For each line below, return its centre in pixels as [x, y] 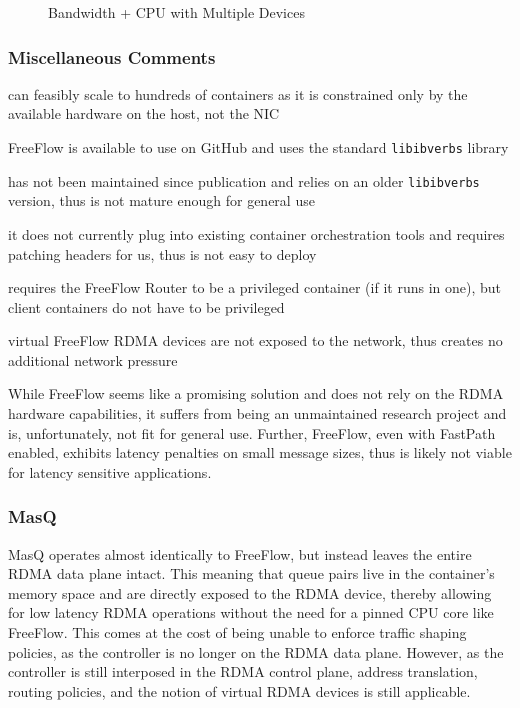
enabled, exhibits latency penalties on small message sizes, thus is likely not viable [260, 452]
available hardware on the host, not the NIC [144, 113]
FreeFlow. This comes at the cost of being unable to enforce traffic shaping [237, 632]
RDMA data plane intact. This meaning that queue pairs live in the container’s [251, 573]
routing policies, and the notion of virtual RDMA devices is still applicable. [239, 690]
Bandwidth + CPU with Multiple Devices [176, 12]
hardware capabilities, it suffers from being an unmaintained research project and [257, 413]
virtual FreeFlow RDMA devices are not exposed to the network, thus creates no [255, 340]
